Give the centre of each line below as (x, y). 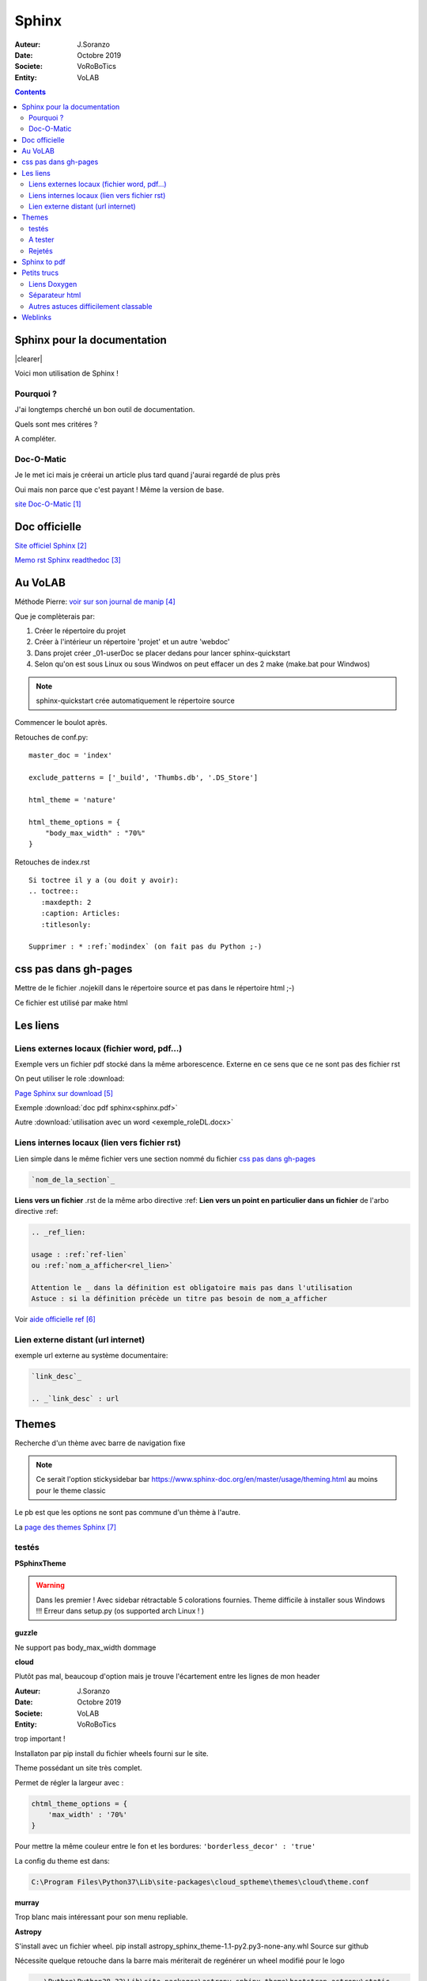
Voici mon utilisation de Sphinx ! (66, 373)
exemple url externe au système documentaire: (91, 1356)
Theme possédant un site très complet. (78, 1768)
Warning (50, 1586)
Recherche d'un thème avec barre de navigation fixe (100, 1443)
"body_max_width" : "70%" (95, 833)
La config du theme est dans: (62, 1861)
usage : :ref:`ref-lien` (79, 1254)
